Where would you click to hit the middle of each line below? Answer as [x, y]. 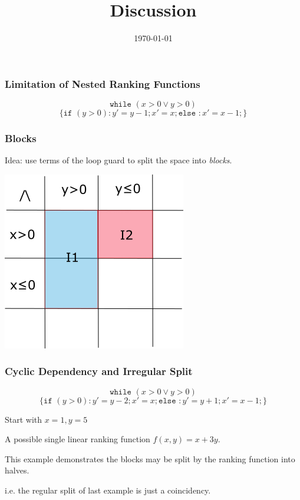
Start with [24, 419]
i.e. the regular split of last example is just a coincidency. [108, 490]
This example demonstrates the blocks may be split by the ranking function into [150, 458]
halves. [17, 470]
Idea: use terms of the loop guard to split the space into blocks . [118, 160]
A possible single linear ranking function [78, 439]
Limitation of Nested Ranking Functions [103, 83]
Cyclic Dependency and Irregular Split [99, 371]
